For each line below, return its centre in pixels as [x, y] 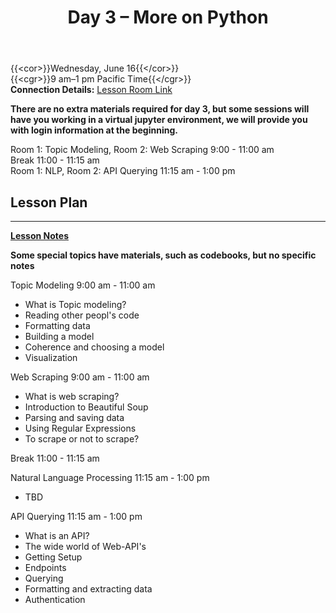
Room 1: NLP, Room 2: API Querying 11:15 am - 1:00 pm [123, 171]
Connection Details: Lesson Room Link [91, 90]
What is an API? [57, 535]
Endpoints [45, 567]
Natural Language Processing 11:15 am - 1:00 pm [110, 477]
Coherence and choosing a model [94, 347]
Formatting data [57, 325]
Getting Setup [53, 557]
